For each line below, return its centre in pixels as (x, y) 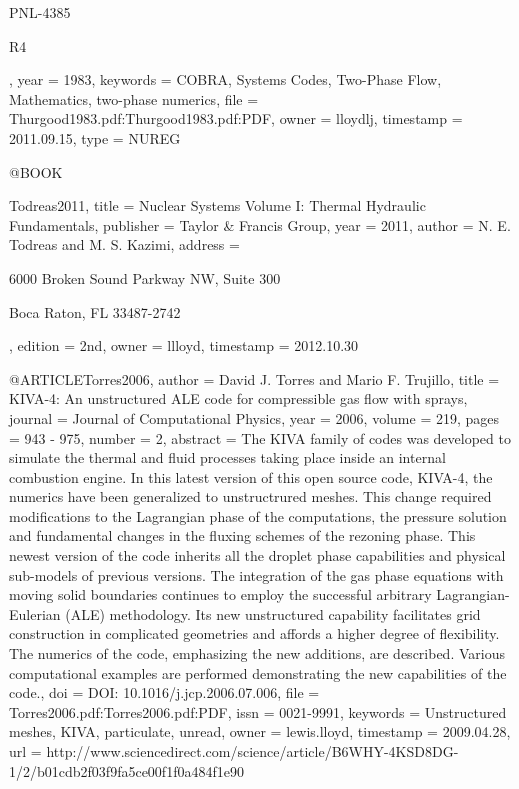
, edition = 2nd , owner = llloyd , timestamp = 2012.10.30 (184, 345)
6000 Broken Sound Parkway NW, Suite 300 (145, 277)
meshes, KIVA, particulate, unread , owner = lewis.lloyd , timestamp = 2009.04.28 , (260, 731)
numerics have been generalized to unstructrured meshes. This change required (250, 496)
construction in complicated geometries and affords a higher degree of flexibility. (254, 633)
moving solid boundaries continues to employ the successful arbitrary (220, 594)
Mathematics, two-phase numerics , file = (134, 98)
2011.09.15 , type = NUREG (95, 137)
